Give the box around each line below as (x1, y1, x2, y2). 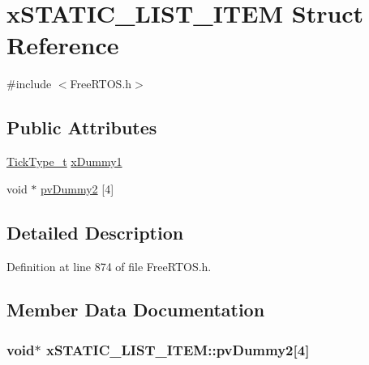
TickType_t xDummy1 (6, 153, 122, 170)
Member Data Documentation (6, 297, 265, 322)
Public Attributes (6, 115, 157, 140)
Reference (6, 28, 119, 62)
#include (6, 75, 52, 92)
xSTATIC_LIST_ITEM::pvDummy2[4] (45, 339, 310, 359)
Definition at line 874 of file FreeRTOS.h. (6, 257, 212, 274)
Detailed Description (6, 219, 184, 244)
